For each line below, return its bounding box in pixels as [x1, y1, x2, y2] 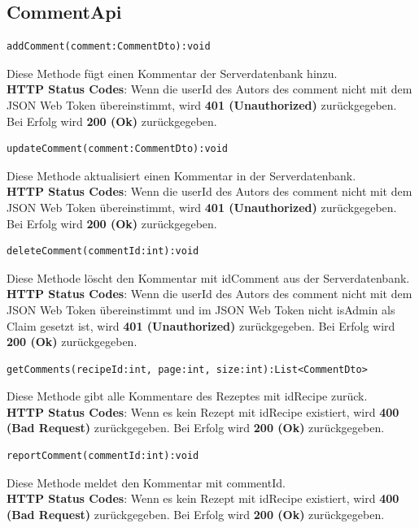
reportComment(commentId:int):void [7, 450, 199, 462]
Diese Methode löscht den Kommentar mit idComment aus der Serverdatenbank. [7, 269, 410, 286]
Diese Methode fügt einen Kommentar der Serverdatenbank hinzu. [7, 64, 338, 81]
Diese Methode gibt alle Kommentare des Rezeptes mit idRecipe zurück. [7, 387, 368, 405]
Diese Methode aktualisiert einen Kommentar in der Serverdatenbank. [7, 167, 356, 184]
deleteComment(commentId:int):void [7, 245, 199, 258]
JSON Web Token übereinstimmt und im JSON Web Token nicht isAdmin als [7, 301, 395, 318]
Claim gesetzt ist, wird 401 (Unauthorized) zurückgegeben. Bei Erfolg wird [7, 317, 395, 334]
